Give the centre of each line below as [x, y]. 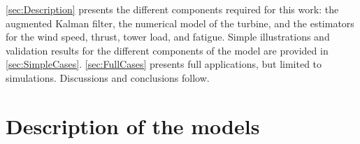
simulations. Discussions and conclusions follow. [108, 77]
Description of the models [133, 125]
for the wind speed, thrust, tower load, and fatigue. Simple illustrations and [168, 37]
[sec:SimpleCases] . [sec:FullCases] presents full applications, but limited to [164, 64]
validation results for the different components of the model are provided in [167, 50]
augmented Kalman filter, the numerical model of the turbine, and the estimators [180, 23]
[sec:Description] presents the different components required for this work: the [172, 9]
